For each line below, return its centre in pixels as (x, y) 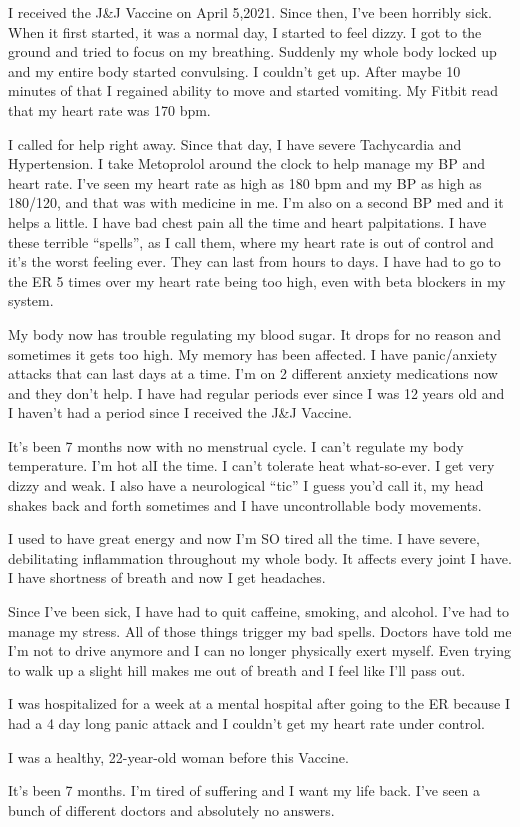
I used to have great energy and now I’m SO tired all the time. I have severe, (244, 538)
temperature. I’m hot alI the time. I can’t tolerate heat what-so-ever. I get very (251, 465)
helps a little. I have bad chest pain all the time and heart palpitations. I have (247, 221)
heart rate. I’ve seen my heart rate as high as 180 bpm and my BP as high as (245, 182)
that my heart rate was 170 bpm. (109, 109)
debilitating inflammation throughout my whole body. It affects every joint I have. (260, 557)
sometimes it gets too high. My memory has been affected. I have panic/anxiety (253, 353)
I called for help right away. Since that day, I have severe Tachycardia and (235, 143)
